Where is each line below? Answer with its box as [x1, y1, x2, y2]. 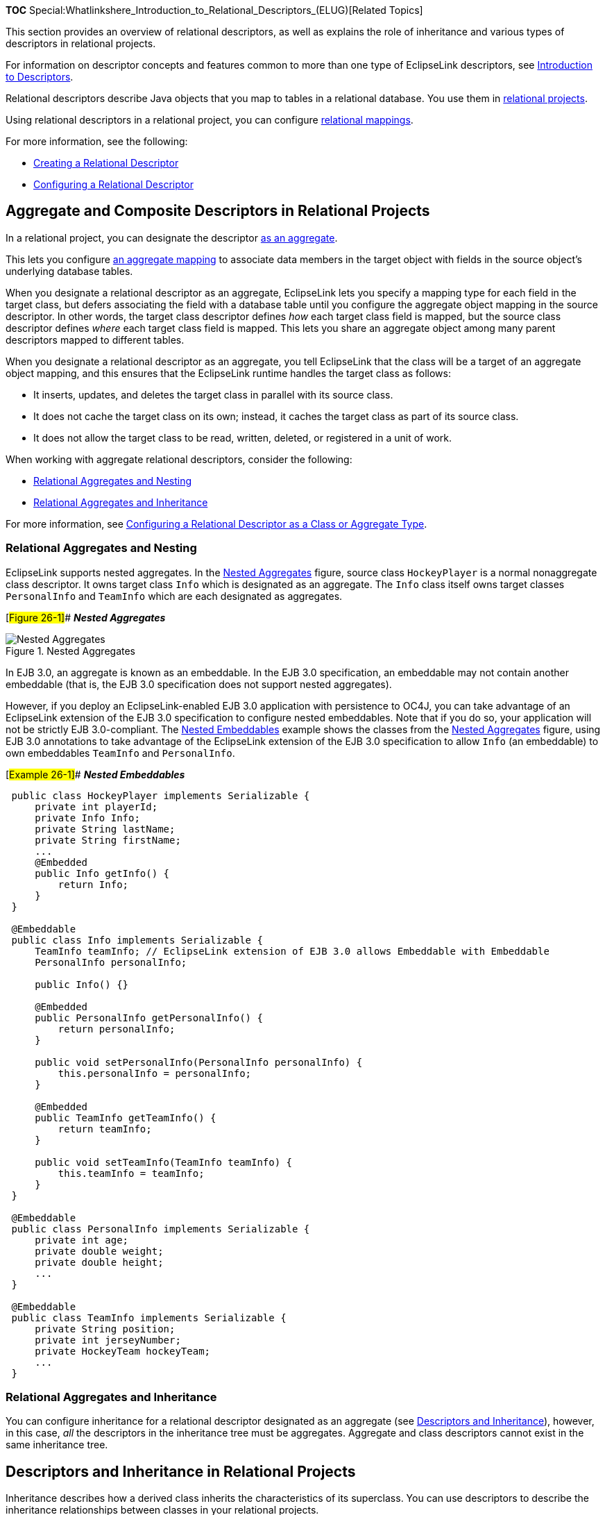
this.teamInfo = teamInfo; [58, 1167, 205, 1179]
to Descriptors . [6, 71, 74, 83]
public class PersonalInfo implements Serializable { [11, 1223, 310, 1234]
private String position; [35, 1323, 176, 1334]
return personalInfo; [58, 1023, 176, 1035]
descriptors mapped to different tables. [6, 333, 185, 346]
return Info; [58, 878, 129, 890]
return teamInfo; [58, 1123, 152, 1135]
